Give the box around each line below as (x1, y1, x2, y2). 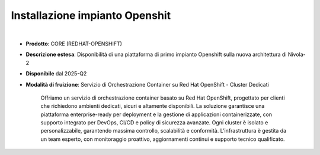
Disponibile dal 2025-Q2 (25, 70, 87, 77)
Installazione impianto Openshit (11, 9, 171, 22)
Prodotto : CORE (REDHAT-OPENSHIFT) (25, 40, 123, 47)
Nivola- (287, 51, 306, 58)
